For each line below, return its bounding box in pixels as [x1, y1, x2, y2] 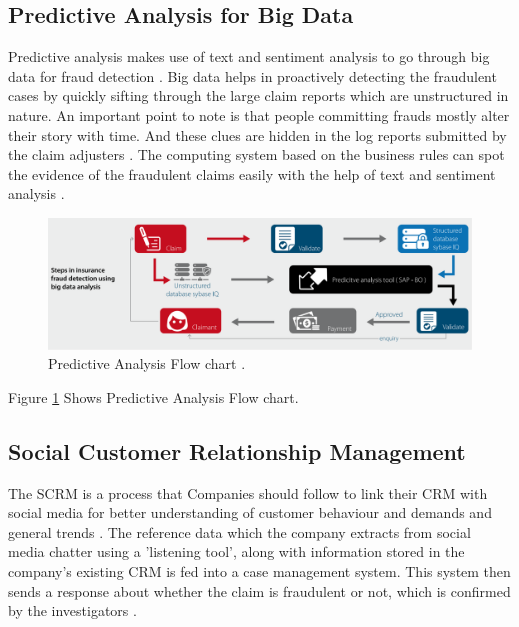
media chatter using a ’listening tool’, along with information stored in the [8, 541, 465, 562]
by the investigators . [8, 600, 137, 621]
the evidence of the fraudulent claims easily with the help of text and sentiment [8, 163, 496, 184]
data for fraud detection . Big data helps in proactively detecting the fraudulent [8, 65, 497, 86]
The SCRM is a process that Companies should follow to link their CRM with [8, 482, 488, 503]
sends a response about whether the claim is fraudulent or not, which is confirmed [8, 580, 511, 601]
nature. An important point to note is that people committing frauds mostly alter [8, 104, 510, 125]
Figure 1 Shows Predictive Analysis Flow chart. [8, 386, 299, 407]
